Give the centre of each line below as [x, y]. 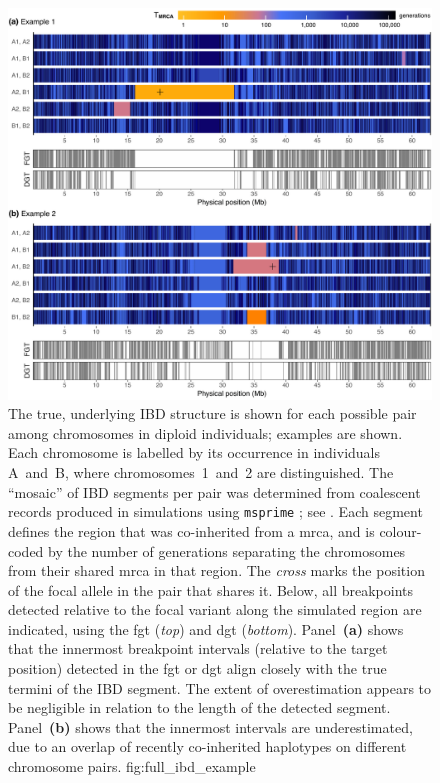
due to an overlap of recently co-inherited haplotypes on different [207, 746]
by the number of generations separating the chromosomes [227, 550]
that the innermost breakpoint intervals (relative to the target [198, 648]
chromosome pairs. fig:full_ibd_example [132, 766]
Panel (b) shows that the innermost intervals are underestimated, [210, 726]
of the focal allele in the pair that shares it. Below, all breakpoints [210, 589]
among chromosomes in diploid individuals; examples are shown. [205, 432]
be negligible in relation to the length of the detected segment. [199, 707]
